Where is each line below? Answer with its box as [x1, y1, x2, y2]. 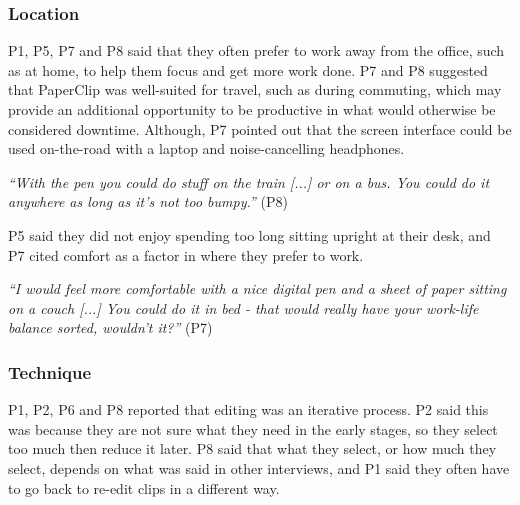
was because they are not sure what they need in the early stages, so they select [8, 418, 498, 439]
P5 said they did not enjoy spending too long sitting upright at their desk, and [8, 224, 491, 245]
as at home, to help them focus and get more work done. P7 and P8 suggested [8, 59, 488, 80]
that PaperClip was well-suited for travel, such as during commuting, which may [8, 79, 502, 100]
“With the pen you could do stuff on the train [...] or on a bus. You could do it [8, 171, 490, 192]
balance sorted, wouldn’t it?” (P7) [8, 317, 213, 338]
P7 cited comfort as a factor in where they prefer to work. [8, 244, 364, 265]
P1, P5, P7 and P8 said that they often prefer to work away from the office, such [8, 40, 505, 61]
